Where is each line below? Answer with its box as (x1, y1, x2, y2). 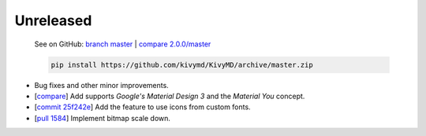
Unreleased (14, 12, 92, 29)
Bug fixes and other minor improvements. (34, 80, 169, 90)
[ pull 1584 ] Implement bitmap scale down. (34, 113, 171, 123)
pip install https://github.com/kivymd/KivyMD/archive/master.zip (50, 60, 313, 69)
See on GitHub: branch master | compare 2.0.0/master (34, 39, 211, 49)
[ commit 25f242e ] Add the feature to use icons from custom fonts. (34, 102, 252, 112)
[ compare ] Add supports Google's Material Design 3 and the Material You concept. (34, 91, 305, 101)
